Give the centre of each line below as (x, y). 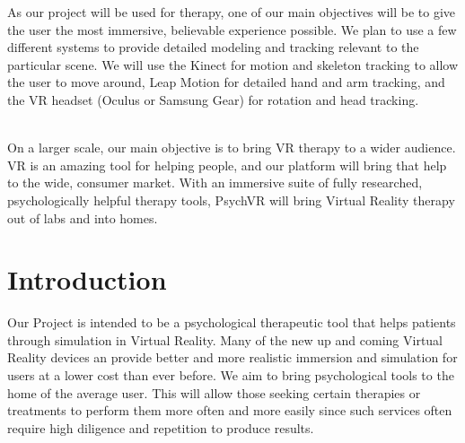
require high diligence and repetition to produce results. (161, 427)
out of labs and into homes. (83, 217)
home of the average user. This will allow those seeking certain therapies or (214, 392)
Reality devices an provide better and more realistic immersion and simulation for (232, 357)
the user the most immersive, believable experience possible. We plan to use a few (232, 29)
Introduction (87, 279)
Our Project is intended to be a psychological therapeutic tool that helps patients (232, 322)
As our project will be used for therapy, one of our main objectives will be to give (231, 12)
